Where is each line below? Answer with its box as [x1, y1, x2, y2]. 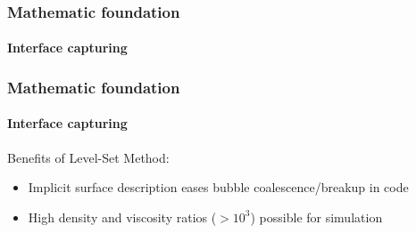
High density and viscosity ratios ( [28, 207, 217, 226]
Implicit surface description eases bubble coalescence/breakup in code [28, 178, 409, 197]
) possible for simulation [250, 207, 383, 226]
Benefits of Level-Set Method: [7, 148, 170, 166]
